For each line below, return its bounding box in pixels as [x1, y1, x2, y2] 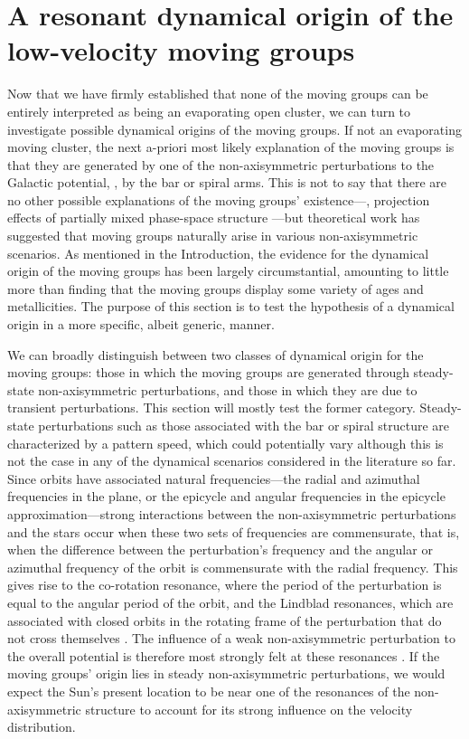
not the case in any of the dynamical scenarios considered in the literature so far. [7, 451, 456, 470]
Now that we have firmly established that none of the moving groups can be [7, 84, 428, 103]
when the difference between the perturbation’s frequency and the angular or [7, 540, 433, 559]
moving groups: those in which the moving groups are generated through [7, 363, 409, 382]
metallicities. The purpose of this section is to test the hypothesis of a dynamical [7, 297, 455, 316]
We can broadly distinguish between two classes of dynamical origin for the [7, 345, 424, 364]
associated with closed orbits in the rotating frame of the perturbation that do [7, 611, 442, 630]
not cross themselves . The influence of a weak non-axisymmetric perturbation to [7, 629, 455, 648]
